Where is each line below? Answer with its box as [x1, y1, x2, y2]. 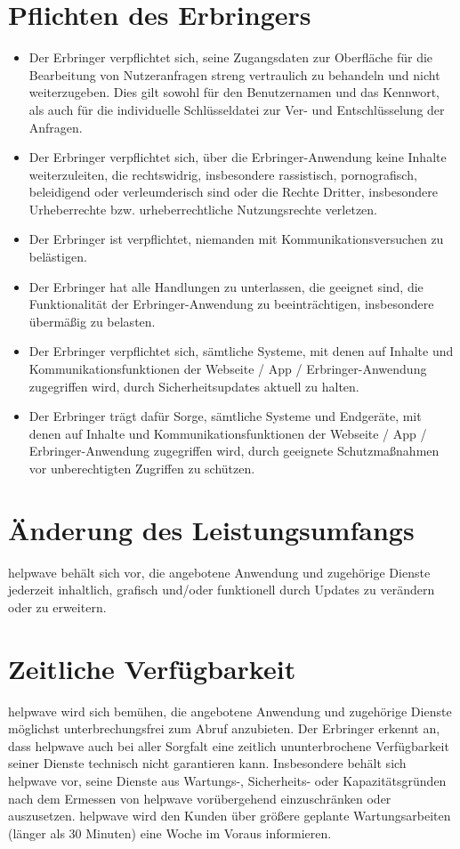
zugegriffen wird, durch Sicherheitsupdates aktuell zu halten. [28, 376, 359, 395]
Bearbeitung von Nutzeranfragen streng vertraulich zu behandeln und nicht [28, 65, 440, 84]
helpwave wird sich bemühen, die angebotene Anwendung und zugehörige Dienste [8, 701, 452, 720]
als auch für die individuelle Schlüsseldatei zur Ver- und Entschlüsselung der [28, 100, 445, 118]
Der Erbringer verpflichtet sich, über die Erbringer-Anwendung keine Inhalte [28, 148, 447, 166]
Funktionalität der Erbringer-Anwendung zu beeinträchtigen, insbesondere [28, 295, 434, 313]
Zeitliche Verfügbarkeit [8, 650, 296, 686]
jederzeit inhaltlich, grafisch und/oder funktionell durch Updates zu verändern [8, 580, 435, 599]
